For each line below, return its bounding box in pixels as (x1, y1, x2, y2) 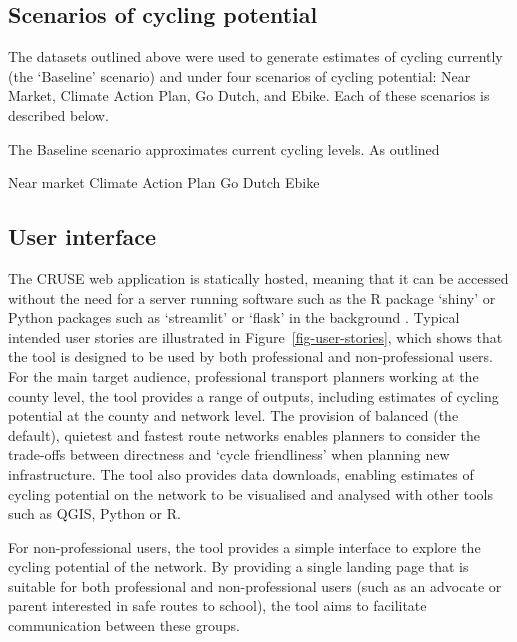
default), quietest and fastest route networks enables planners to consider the (8, 424, 481, 445)
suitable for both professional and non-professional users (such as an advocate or (8, 575, 502, 596)
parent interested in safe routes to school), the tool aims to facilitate (8, 595, 427, 616)
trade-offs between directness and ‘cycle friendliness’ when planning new (8, 444, 450, 465)
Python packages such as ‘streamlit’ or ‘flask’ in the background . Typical (8, 307, 460, 328)
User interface (8, 221, 156, 252)
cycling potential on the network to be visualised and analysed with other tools (8, 483, 493, 504)
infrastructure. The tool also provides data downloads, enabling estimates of (8, 463, 474, 484)
